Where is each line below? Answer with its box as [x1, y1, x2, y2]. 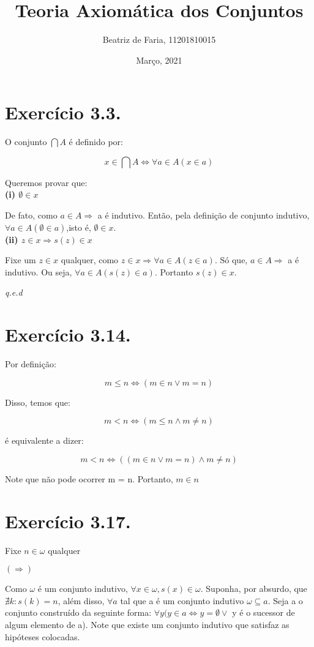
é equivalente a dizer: [5, 434, 84, 447]
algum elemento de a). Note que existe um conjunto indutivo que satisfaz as [5, 618, 290, 630]
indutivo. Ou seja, [5, 265, 72, 278]
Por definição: [5, 357, 56, 370]
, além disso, [58, 594, 105, 607]
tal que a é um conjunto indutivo [120, 594, 244, 607]
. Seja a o [267, 594, 303, 607]
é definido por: [69, 135, 123, 148]
